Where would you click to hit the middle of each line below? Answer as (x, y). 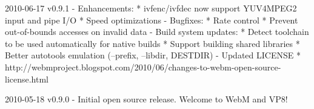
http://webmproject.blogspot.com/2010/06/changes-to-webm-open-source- (143, 67)
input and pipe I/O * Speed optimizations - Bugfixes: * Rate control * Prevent (152, 20)
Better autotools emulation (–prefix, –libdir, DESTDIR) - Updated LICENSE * (153, 55)
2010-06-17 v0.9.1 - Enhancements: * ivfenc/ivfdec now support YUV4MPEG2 (151, 8)
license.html (27, 79)
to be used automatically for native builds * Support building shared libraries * (152, 43)
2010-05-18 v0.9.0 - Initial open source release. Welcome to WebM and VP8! (146, 99)
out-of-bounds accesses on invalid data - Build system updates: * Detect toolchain (157, 32)
